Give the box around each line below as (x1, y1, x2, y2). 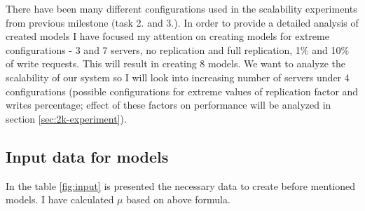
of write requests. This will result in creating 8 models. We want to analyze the (6, 56, 346, 71)
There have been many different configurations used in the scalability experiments (6, 1, 357, 15)
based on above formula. (126, 192, 230, 207)
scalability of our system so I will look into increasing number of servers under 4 (6, 69, 350, 84)
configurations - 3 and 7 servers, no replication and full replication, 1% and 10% (6, 42, 350, 57)
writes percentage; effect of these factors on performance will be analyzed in (6, 97, 331, 112)
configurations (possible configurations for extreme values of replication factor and (6, 83, 359, 98)
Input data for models (6, 145, 169, 167)
